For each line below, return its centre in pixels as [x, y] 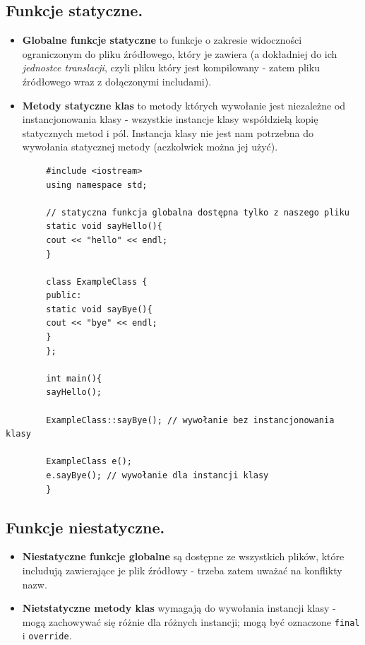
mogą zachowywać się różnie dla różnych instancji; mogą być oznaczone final [191, 621]
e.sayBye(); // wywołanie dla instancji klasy [157, 476]
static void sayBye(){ [99, 309]
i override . [47, 635]
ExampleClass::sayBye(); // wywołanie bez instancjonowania [190, 420]
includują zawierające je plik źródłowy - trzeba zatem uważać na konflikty [182, 570]
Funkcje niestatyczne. [85, 527]
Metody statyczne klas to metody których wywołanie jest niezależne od [184, 105]
